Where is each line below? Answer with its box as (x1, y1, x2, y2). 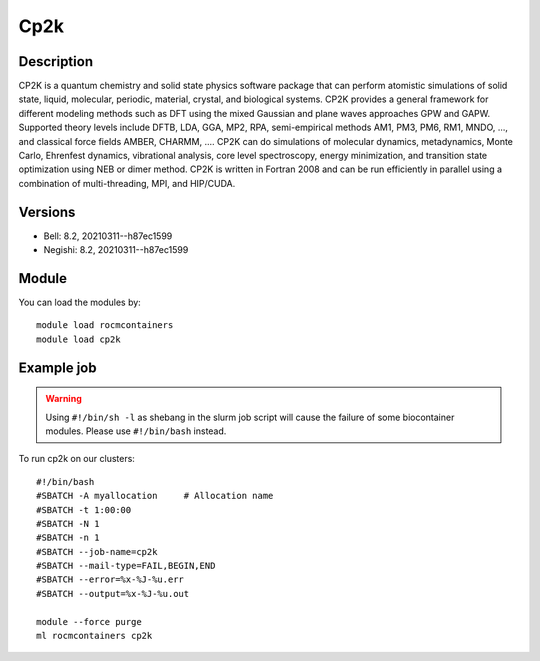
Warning (45, 393, 82, 405)
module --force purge (36, 616, 142, 627)
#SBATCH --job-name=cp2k (36, 546, 158, 557)
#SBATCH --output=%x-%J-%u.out (36, 588, 190, 599)
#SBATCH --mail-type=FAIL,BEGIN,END (36, 560, 216, 572)
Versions (18, 203, 76, 220)
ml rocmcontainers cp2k (36, 630, 153, 642)
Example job (18, 359, 97, 376)
